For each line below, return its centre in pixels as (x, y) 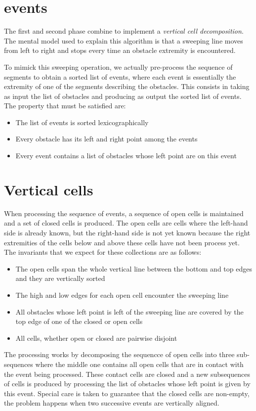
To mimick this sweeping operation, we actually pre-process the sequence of (118, 67)
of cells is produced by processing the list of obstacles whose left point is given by (127, 384)
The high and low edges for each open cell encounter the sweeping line (122, 295)
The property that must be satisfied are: (65, 106)
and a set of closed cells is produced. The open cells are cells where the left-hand (126, 223)
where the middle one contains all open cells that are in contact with (139, 364)
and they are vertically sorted (60, 278)
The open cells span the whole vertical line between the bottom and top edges (134, 268)
